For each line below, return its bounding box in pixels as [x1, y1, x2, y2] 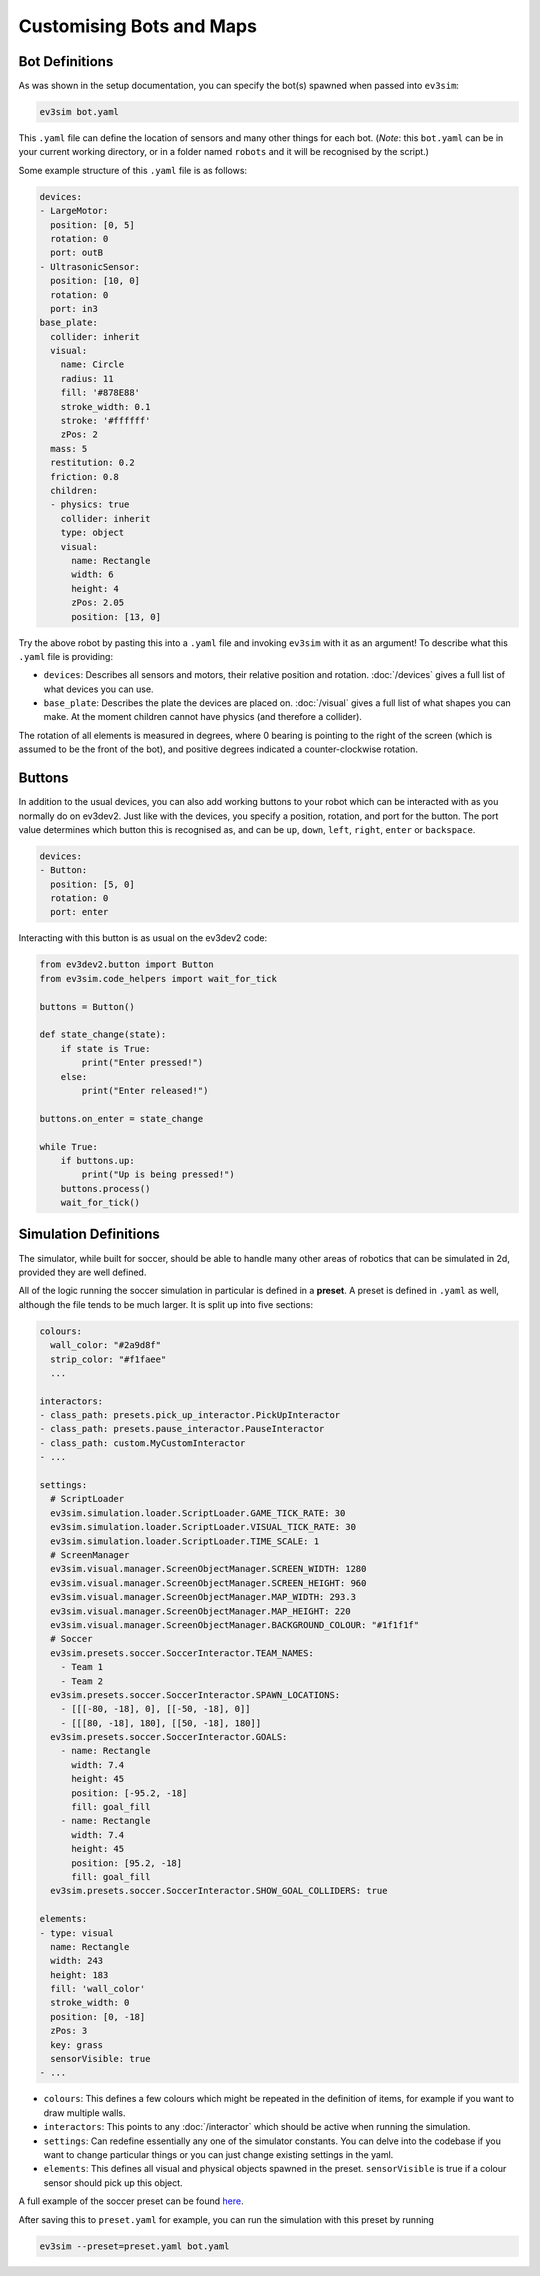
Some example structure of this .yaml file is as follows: [18, 164, 248, 176]
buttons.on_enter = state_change [39, 1113, 204, 1124]
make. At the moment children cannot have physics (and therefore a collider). [43, 711, 362, 723]
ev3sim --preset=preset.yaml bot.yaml [39, 2240, 230, 2252]
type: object [60, 527, 125, 539]
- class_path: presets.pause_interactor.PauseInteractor [39, 1423, 325, 1435]
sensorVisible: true [50, 2053, 151, 2065]
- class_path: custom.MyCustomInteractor [39, 1437, 246, 1449]
